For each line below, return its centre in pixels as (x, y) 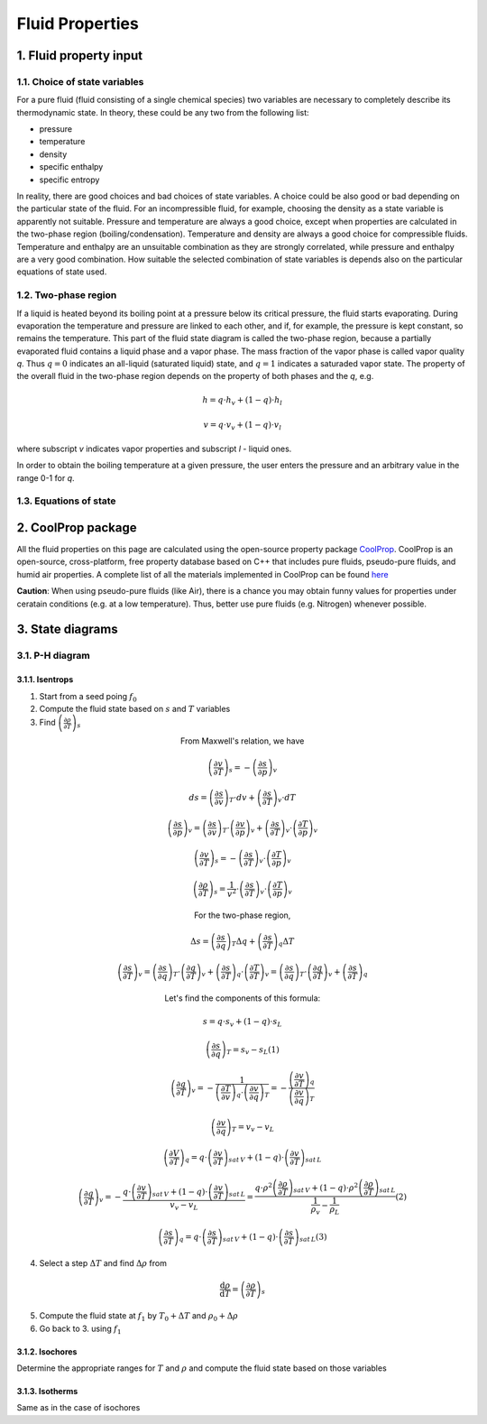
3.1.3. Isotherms (47, 1391)
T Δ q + (243, 942)
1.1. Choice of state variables (80, 81)
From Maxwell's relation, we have (243, 741)
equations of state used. (62, 272)
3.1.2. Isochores (47, 1351)
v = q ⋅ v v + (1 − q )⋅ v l (243, 426)
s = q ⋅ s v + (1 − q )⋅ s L (243, 1022)
